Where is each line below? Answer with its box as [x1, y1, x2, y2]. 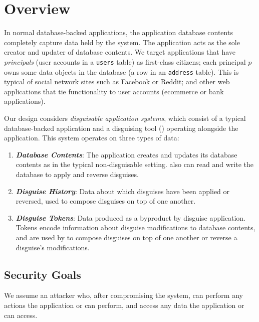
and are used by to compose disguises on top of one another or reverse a [16, 232, 237, 242]
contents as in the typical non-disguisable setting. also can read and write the [16, 159, 253, 170]
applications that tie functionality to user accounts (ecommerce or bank [4, 86, 224, 96]
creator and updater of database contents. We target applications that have [4, 47, 236, 57]
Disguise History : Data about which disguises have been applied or [16, 186, 230, 196]
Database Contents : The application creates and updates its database [16, 149, 237, 159]
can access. [4, 309, 38, 320]
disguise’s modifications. [16, 242, 90, 252]
